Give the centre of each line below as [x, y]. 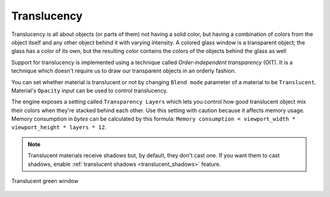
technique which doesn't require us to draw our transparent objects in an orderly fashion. [124, 71]
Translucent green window [45, 181]
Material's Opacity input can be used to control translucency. [90, 90]
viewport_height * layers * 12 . [59, 127]
